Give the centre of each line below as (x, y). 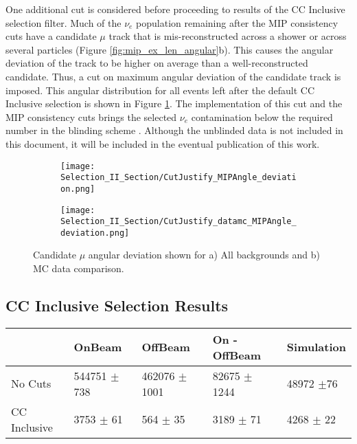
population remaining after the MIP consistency (237, 22)
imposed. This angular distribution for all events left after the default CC (160, 90)
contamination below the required (262, 116)
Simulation (316, 347)
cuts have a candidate (51, 36)
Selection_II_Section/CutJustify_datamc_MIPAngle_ (178, 222)
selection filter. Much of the (64, 22)
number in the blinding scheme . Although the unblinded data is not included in (174, 130)
